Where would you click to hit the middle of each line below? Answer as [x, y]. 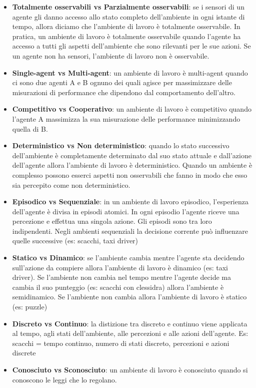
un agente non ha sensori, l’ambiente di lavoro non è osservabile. [111, 55]
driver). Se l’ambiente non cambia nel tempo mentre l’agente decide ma [121, 277]
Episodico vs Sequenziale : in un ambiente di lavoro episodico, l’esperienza [130, 202]
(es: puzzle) [30, 307]
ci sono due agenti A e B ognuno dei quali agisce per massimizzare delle [122, 82]
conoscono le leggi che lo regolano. [64, 379]
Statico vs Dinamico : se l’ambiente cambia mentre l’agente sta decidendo [128, 258]
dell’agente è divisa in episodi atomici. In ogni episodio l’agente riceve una [126, 211]
